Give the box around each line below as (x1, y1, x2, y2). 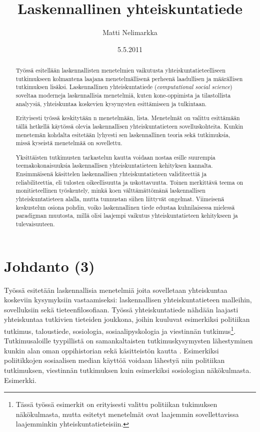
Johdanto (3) (4, 255, 95, 276)
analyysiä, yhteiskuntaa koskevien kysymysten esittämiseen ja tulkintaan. (15, 99, 207, 108)
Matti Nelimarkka (102, 27, 157, 38)
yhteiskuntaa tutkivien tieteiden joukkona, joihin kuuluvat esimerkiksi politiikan (4, 314, 250, 324)
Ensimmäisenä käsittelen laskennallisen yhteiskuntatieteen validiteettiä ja (15, 170, 207, 178)
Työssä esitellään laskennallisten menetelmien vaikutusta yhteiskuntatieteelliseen (15, 66, 225, 75)
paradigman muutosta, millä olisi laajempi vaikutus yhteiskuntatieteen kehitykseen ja (15, 211, 238, 220)
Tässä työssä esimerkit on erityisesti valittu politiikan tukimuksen (15, 399, 217, 409)
